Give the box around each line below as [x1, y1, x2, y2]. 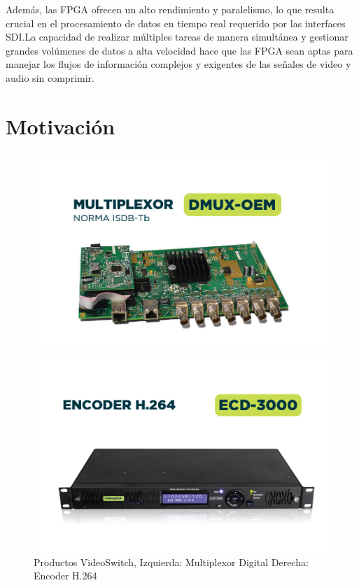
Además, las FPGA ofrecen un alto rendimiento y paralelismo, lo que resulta [6, 2, 335, 16]
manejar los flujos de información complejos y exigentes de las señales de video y [6, 57, 351, 71]
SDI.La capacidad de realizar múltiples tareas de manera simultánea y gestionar [6, 29, 349, 44]
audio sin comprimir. [6, 70, 94, 85]
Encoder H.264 [34, 568, 97, 583]
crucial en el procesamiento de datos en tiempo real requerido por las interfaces [6, 15, 346, 30]
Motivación [6, 111, 115, 140]
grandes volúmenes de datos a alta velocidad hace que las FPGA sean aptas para [6, 43, 353, 57]
